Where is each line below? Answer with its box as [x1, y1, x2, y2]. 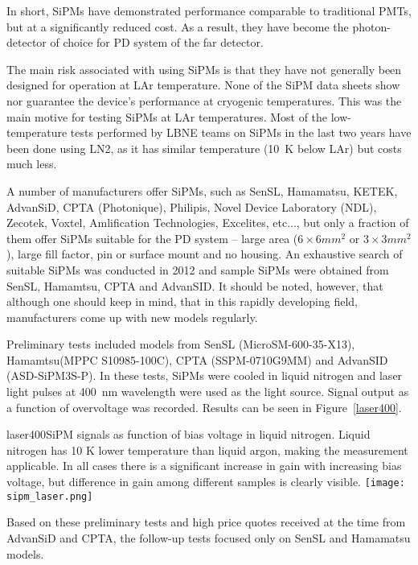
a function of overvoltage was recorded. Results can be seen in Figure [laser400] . [6, 398, 402, 415]
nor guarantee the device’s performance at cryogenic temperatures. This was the [6, 92, 402, 109]
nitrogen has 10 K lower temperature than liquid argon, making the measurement [6, 441, 408, 458]
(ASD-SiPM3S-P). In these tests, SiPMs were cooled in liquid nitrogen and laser [6, 367, 403, 384]
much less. [6, 155, 57, 172]
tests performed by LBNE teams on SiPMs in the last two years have [70, 124, 412, 141]
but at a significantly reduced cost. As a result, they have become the [6, 18, 349, 35]
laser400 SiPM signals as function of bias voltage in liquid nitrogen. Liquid [6, 426, 371, 443]
